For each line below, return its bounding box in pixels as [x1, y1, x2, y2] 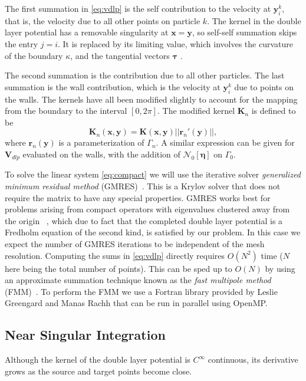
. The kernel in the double [207, 14, 301, 27]
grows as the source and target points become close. [5, 364, 192, 377]
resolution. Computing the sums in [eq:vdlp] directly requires [5, 249, 225, 261]
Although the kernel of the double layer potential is [5, 353, 190, 366]
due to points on [234, 80, 294, 93]
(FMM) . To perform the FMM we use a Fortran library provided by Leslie [5, 285, 278, 297]
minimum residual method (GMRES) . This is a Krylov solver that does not [5, 179, 281, 192]
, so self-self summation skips [192, 26, 297, 38]
